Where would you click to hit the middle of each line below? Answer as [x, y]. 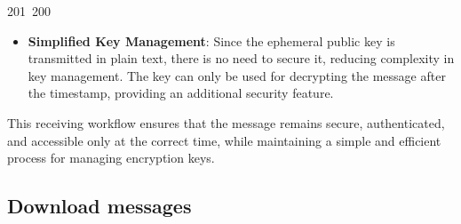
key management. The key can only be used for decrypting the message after [237, 75]
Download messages [99, 206]
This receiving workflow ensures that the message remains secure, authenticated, [226, 122]
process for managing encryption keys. [111, 158]
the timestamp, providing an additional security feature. [181, 93]
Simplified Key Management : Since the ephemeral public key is [211, 40]
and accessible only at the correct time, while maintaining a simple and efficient [224, 140]
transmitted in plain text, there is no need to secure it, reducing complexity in [241, 58]
